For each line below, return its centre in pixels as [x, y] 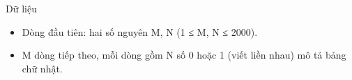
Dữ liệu [21, 8]
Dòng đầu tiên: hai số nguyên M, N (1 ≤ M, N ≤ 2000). [140, 31]
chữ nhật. [42, 68]
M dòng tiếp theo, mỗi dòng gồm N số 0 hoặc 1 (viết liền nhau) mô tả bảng [184, 55]
